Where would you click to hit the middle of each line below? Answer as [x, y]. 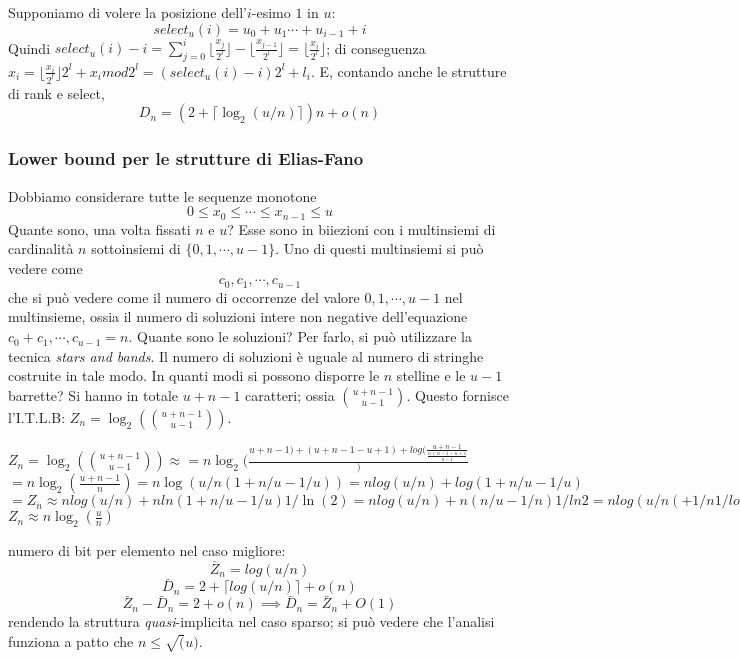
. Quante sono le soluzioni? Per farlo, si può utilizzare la [300, 336]
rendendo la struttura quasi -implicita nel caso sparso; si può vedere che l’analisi [251, 621]
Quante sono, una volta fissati [99, 228]
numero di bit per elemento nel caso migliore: [147, 550]
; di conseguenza [376, 47]
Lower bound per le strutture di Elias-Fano [186, 158]
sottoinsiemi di [136, 248]
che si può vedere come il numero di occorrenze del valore [184, 296]
